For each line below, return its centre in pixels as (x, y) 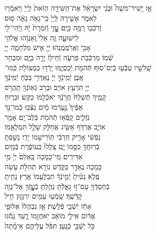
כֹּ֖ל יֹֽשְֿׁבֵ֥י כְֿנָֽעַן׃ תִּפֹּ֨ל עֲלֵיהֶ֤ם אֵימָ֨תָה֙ (50, 226)
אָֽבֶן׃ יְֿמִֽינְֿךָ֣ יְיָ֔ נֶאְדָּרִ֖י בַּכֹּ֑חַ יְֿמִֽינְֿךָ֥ (44, 77)
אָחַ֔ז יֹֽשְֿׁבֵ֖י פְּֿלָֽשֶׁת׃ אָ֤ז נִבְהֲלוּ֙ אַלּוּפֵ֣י (48, 205)
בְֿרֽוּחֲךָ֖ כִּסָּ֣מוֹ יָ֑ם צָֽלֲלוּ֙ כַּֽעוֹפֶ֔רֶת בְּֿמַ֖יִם (52, 146)
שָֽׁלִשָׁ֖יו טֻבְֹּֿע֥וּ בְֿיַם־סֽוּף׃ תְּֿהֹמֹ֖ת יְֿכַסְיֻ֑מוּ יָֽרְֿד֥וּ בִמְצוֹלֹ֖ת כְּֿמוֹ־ (78, 67)
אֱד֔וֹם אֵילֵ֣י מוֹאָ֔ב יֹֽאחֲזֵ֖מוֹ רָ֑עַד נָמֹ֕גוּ (50, 216)
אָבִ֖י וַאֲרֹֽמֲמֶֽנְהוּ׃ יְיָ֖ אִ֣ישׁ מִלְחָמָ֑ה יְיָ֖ (48, 47)
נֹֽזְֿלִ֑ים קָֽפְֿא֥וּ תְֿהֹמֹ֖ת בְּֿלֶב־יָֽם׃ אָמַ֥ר (47, 116)
